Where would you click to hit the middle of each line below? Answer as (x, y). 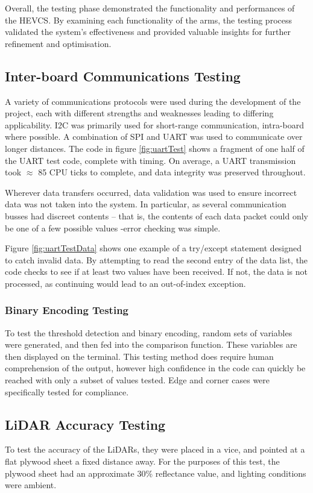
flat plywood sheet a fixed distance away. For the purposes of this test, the (142, 461)
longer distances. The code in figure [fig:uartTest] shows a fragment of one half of (155, 148)
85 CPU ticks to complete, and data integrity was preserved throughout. (172, 172)
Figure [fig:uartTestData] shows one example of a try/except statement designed (153, 248)
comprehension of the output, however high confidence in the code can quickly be (155, 368)
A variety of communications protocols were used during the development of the (153, 101)
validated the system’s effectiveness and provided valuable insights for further (148, 32)
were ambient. (31, 485)
